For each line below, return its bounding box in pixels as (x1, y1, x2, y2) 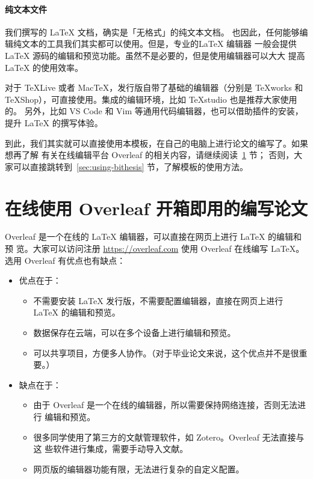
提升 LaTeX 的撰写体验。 (5, 116, 103, 129)
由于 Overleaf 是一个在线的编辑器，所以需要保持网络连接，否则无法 (33, 398, 297, 411)
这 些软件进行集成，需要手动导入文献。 (33, 442, 188, 455)
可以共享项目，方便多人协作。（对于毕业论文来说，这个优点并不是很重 (33, 346, 308, 359)
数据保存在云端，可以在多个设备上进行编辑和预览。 (33, 326, 236, 339)
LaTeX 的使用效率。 (5, 61, 84, 73)
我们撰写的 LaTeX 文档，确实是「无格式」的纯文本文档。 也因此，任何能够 (5, 25, 300, 38)
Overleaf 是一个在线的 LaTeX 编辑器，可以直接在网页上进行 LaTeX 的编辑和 (5, 230, 302, 243)
